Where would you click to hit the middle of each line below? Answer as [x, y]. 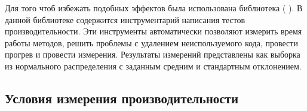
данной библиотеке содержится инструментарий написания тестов [125, 19]
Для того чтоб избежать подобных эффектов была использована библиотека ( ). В [154, 8]
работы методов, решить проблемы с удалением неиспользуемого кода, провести [151, 42]
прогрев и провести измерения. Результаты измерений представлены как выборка [153, 54]
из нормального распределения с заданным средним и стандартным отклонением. [153, 66]
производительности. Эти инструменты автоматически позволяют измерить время [153, 31]
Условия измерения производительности [122, 98]
